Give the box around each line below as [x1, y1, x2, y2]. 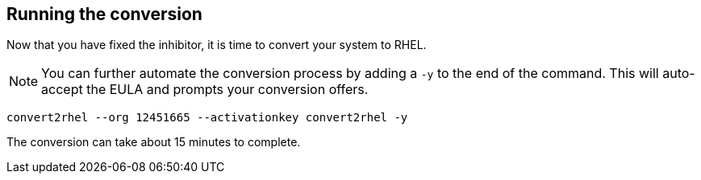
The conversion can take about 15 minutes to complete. [6, 135, 301, 149]
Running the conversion [6, 4, 202, 24]
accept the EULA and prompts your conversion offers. [41, 81, 369, 98]
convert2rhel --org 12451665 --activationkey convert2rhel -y [6, 111, 408, 125]
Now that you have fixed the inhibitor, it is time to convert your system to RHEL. [6, 38, 427, 52]
